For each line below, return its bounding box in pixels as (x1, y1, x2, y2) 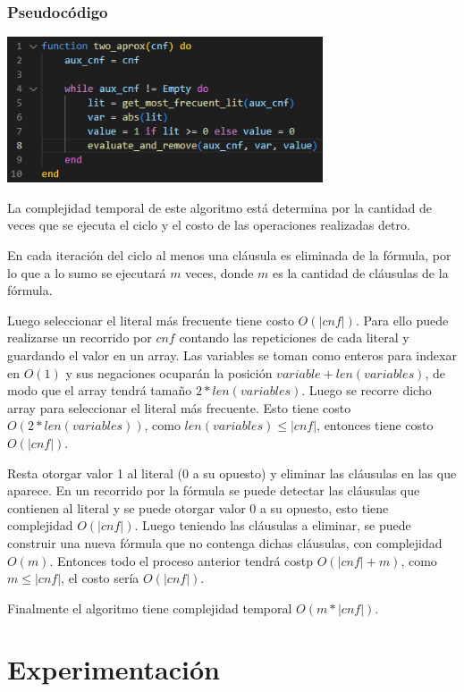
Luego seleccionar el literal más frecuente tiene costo (7, 310, 294, 329)
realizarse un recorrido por (7, 328, 152, 347)
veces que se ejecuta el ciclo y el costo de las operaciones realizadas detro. (7, 215, 410, 234)
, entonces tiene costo (316, 416, 434, 435)
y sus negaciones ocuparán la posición (65, 363, 273, 382)
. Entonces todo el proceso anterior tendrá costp (49, 551, 314, 570)
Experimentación (7, 651, 220, 688)
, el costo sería (61, 569, 139, 587)
